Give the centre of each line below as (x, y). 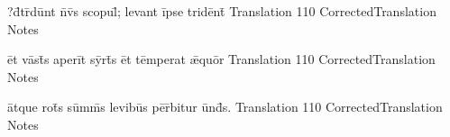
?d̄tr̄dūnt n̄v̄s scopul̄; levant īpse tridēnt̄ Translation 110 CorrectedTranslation (222, 11)
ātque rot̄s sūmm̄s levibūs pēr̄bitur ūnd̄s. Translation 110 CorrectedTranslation (225, 107)
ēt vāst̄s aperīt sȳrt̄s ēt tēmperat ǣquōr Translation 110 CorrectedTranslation (221, 59)
